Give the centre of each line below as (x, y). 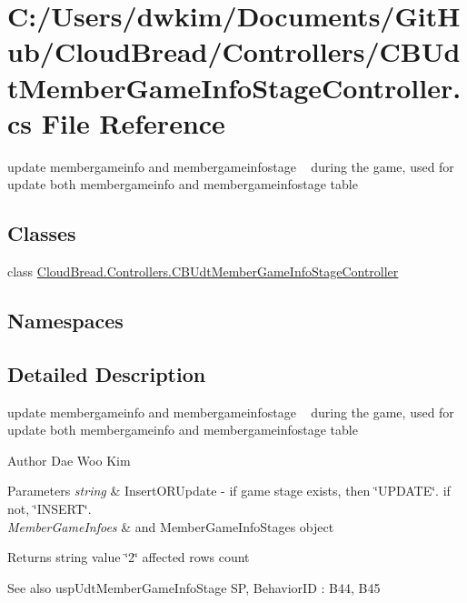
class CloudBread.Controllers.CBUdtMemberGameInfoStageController (203, 271)
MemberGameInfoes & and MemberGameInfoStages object (171, 526)
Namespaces (65, 321)
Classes (42, 233)
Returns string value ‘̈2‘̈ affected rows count (129, 557)
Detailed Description (107, 373)
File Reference (133, 122)
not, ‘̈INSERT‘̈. (50, 509)
